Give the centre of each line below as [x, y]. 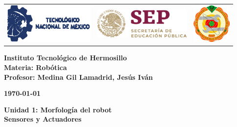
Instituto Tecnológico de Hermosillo [65, 58]
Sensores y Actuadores [43, 119]
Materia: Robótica [35, 67]
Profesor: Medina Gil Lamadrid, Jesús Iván [78, 77]
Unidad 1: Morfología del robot [58, 109]
